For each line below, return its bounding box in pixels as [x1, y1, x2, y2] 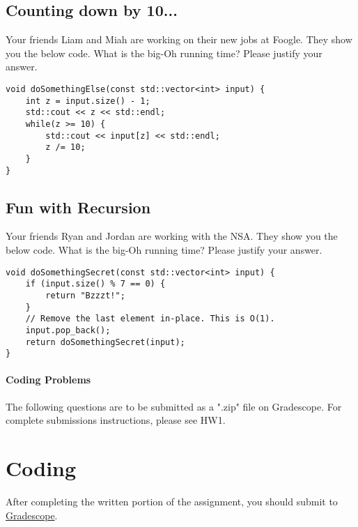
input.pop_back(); [25, 325, 111, 335]
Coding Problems [6, 372, 91, 387]
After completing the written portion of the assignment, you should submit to [6, 494, 338, 508]
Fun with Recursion [6, 196, 151, 217]
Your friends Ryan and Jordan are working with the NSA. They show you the [6, 229, 338, 243]
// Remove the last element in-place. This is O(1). [25, 314, 275, 324]
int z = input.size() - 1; [25, 96, 150, 106]
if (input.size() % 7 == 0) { [25, 279, 166, 289]
